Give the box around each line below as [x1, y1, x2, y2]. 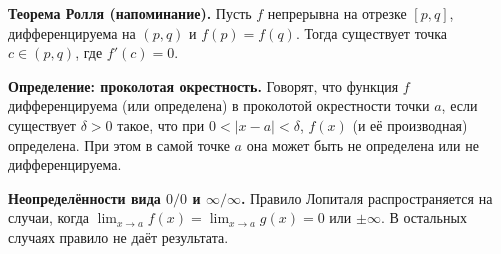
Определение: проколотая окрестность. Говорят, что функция [8, 75, 399, 96]
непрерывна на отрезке [267, 3, 407, 23]
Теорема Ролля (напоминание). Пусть [8, 3, 252, 23]
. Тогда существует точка [295, 22, 448, 43]
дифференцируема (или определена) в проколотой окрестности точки [8, 95, 430, 116]
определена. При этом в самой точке [8, 134, 230, 155]
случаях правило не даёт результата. [8, 226, 229, 247]
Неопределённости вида [8, 187, 161, 208]
